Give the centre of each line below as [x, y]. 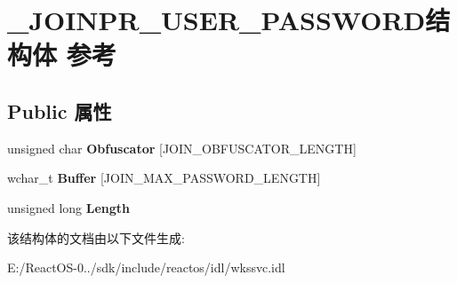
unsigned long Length [69, 207]
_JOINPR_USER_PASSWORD [216, 20]
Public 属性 [60, 110]
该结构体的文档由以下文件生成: [96, 237]
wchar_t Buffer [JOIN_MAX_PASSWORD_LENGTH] [164, 178]
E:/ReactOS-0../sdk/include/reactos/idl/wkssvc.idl [146, 267]
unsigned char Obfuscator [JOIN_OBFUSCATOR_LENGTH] [182, 148]
